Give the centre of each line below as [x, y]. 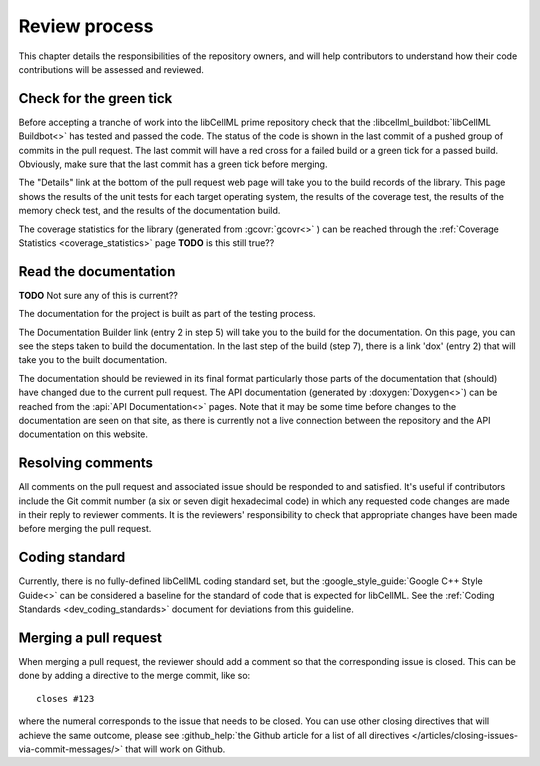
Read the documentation [97, 271]
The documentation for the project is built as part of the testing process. [167, 314]
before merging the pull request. [85, 529]
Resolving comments [86, 463]
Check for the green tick [95, 98]
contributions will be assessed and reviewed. [111, 69]
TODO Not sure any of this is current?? [98, 295]
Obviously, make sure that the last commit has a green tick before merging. [173, 164]
